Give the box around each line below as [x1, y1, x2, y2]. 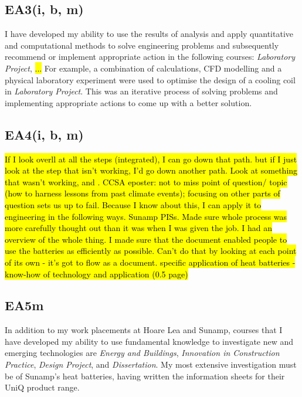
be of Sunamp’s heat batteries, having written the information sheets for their [5, 369, 285, 382]
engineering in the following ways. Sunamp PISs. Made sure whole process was [5, 210, 287, 222]
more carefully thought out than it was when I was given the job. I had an [5, 222, 273, 234]
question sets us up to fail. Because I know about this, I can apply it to [5, 198, 262, 211]
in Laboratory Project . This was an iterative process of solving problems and [5, 85, 278, 97]
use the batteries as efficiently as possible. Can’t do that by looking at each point [5, 245, 297, 257]
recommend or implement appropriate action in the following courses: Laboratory [5, 50, 296, 63]
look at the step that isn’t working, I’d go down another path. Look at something [5, 164, 298, 177]
